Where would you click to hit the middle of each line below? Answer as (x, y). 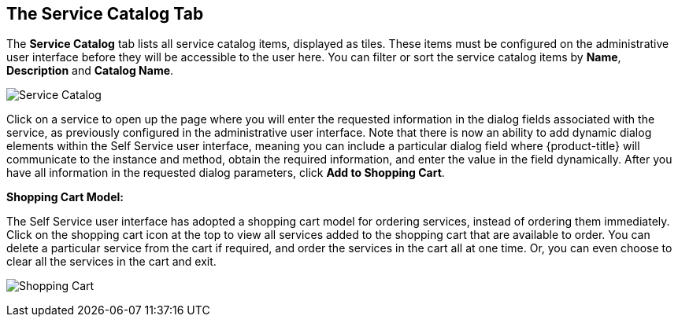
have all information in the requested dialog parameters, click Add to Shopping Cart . (226, 173)
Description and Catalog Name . (90, 71)
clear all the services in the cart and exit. (111, 262)
